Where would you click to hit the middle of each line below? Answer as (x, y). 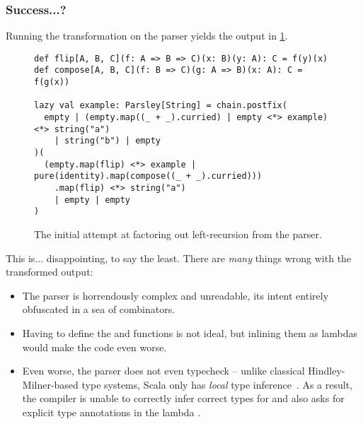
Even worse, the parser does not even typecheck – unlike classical (163, 371)
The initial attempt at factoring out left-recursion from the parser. (178, 234)
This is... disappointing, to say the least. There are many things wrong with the (179, 258)
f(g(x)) (52, 82)
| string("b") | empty (107, 141)
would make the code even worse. (94, 347)
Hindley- (327, 371)
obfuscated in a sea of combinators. (99, 309)
